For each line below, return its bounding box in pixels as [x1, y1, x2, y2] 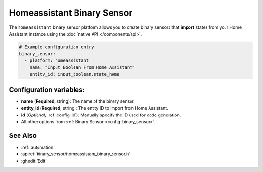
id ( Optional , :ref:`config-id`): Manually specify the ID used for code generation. [21, 112, 181, 118]
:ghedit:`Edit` [21, 158, 47, 164]
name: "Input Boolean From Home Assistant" [29, 65, 135, 70]
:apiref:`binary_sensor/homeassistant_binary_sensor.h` [21, 151, 131, 157]
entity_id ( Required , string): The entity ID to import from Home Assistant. [21, 105, 168, 111]
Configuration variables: [9, 85, 85, 94]
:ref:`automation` [21, 144, 55, 151]
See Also [9, 132, 37, 140]
